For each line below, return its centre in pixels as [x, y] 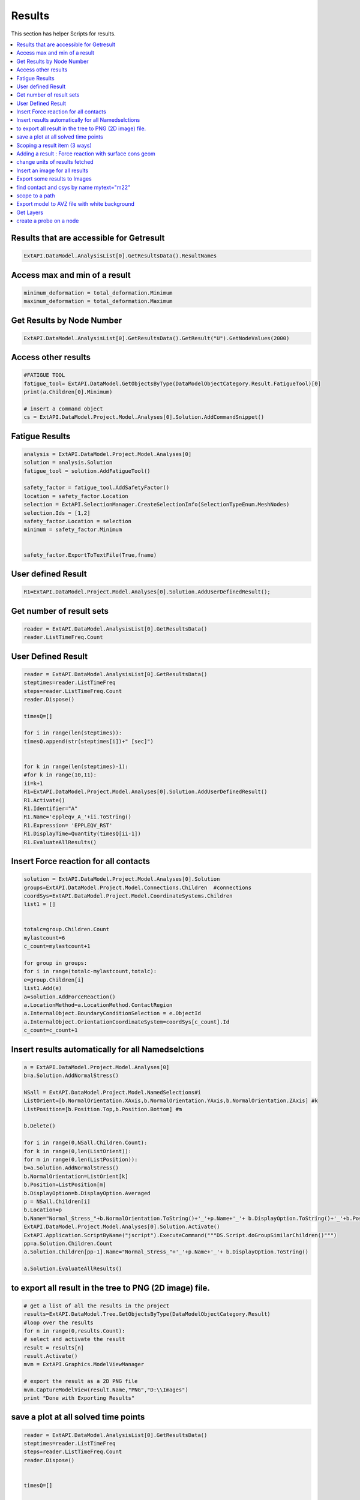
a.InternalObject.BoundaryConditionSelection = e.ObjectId [112, 1013]
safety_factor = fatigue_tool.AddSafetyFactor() [97, 488]
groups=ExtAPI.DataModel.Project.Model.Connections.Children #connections [138, 887]
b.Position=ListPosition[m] [65, 1185]
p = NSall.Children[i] [57, 1201]
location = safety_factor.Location [76, 496]
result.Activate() [51, 1356]
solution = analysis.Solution [68, 463]
